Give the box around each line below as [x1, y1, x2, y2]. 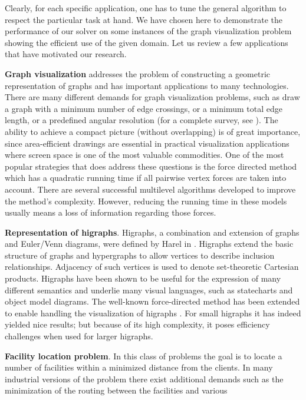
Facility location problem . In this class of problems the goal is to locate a [5, 349, 282, 362]
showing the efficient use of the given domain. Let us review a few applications [5, 36, 288, 48]
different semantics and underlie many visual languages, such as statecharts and [5, 283, 293, 296]
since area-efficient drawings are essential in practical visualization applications [5, 137, 289, 149]
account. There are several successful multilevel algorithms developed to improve [5, 183, 296, 195]
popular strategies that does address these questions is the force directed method [5, 160, 297, 172]
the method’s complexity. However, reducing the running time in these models [5, 194, 287, 207]
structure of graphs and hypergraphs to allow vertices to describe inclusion [5, 249, 275, 261]
